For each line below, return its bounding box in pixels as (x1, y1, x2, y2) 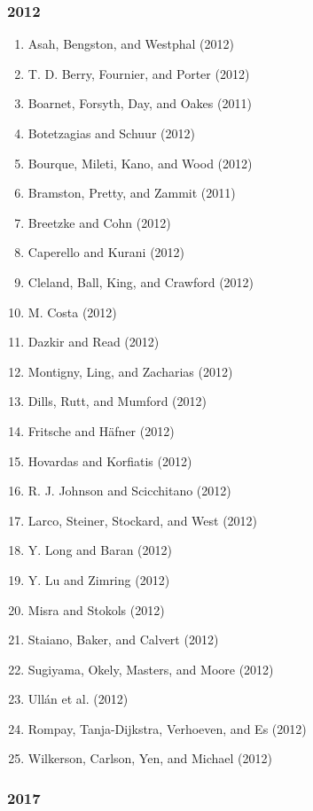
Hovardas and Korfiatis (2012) (27, 451, 192, 470)
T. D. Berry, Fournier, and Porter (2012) (27, 64, 250, 82)
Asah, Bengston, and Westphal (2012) (27, 35, 235, 53)
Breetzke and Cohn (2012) (27, 213, 171, 231)
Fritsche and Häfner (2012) (27, 421, 175, 440)
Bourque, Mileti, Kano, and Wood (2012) (27, 153, 253, 172)
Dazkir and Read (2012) (27, 332, 160, 351)
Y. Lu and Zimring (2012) (27, 570, 170, 589)
